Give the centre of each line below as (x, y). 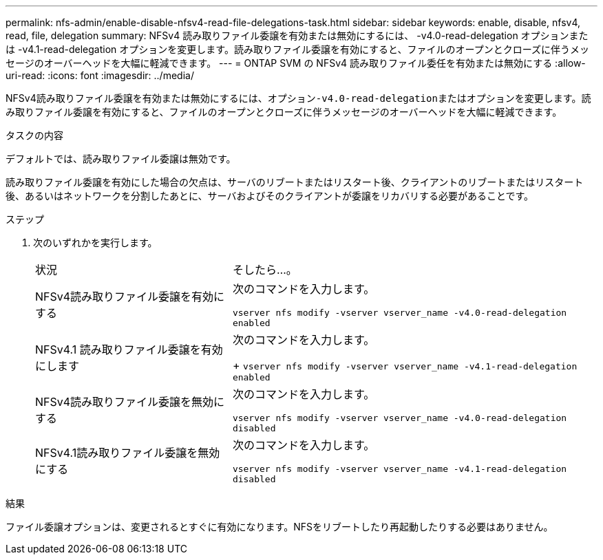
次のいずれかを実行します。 (95, 243)
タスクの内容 (34, 135)
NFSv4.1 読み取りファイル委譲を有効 (129, 349)
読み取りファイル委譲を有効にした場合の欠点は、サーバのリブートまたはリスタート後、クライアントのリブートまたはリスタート (295, 182)
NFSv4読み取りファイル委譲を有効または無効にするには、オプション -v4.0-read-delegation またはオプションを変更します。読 (298, 98)
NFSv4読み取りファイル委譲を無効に (130, 402)
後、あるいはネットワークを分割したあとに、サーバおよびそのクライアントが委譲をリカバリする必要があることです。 (270, 196)
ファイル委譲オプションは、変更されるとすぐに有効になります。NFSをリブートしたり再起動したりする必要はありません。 (279, 527)
